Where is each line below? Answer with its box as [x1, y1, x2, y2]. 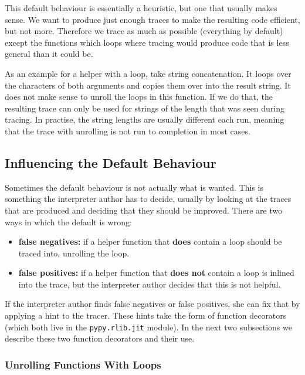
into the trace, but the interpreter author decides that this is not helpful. [18, 278, 281, 290]
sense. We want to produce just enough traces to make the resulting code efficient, [5, 13, 300, 25]
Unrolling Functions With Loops [5, 357, 161, 371]
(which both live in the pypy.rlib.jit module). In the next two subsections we [5, 320, 292, 333]
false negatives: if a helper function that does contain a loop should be [18, 235, 282, 248]
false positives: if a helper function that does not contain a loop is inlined [18, 266, 294, 279]
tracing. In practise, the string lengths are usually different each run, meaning [5, 113, 284, 126]
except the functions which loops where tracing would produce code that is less [5, 36, 289, 48]
